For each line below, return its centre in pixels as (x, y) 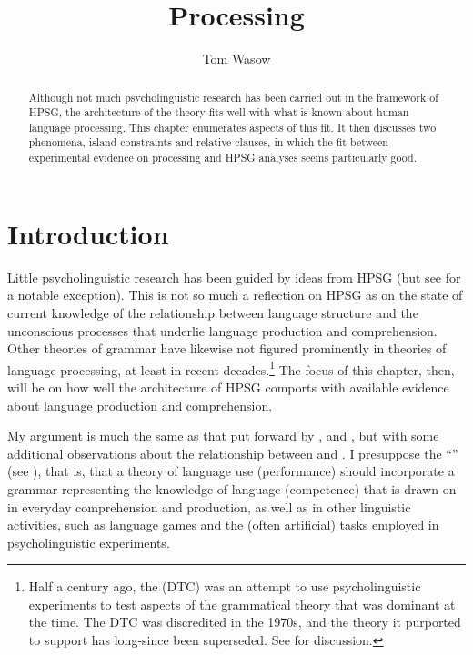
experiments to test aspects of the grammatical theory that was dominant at (242, 604)
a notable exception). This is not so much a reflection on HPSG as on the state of (235, 295)
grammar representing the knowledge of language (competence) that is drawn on (232, 488)
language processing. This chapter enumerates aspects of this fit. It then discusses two (232, 127)
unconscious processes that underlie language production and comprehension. (222, 330)
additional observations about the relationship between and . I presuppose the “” (233, 453)
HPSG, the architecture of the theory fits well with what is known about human (219, 112)
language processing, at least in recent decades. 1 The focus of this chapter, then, (231, 368)
